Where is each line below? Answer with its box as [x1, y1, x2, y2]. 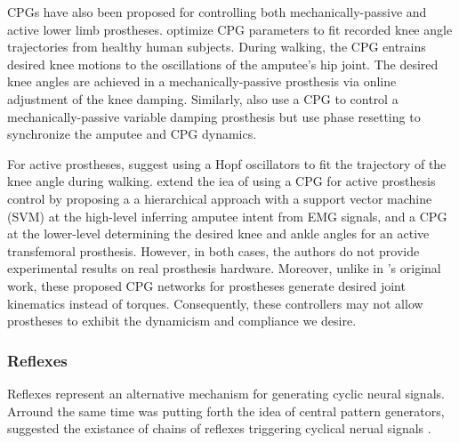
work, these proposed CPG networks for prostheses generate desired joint [7, 276, 406, 294]
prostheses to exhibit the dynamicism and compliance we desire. [7, 311, 357, 330]
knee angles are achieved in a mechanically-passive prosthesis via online [7, 72, 397, 91]
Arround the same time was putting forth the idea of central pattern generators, [7, 401, 445, 420]
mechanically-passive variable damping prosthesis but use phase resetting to [7, 107, 421, 125]
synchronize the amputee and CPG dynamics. [7, 125, 257, 143]
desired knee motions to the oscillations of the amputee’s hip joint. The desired [7, 54, 439, 73]
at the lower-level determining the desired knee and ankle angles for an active [7, 224, 430, 243]
